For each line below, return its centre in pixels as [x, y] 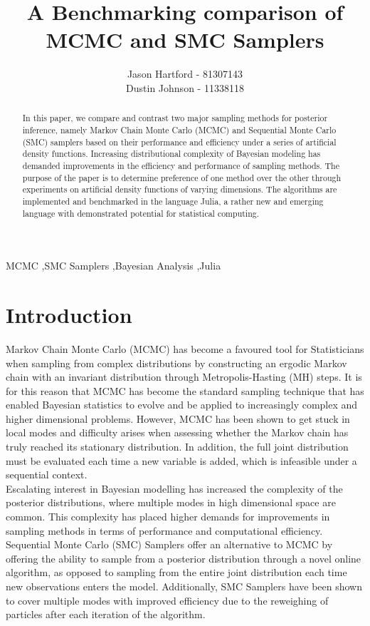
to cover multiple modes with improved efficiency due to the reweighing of [167, 600]
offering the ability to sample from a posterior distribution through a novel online [184, 558]
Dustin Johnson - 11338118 [185, 87]
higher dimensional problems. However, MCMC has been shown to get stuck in [178, 418]
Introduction [69, 314]
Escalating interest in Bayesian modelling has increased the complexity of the [174, 488]
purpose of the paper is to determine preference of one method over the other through [182, 177]
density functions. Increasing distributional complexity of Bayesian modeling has [171, 154]
